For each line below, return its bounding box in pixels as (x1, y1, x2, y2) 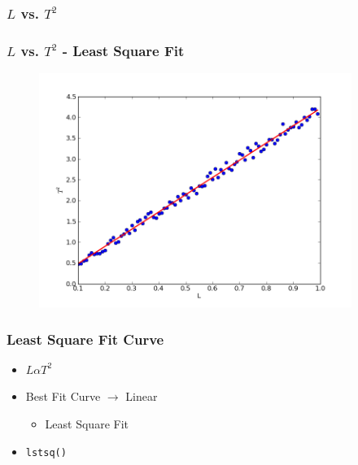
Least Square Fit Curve (7, 328, 164, 349)
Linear (125, 388, 158, 405)
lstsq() (25, 446, 67, 458)
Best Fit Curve (25, 388, 101, 405)
